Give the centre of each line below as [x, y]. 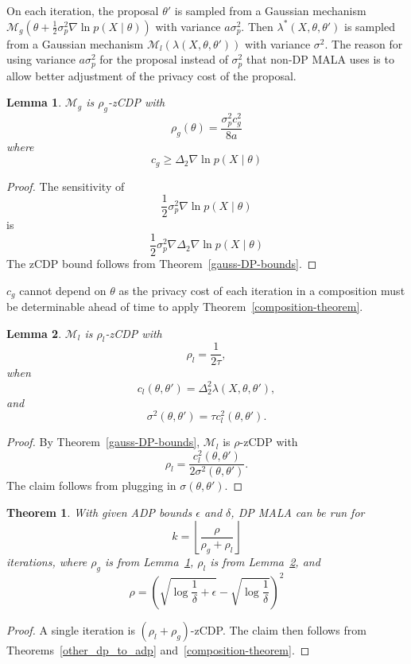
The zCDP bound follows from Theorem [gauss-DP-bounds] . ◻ [162, 263]
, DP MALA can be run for [298, 512]
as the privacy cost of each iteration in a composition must [262, 290]
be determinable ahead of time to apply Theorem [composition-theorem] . [185, 306]
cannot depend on [63, 290]
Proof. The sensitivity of [66, 186]
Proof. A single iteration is [71, 629]
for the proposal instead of [164, 59]
